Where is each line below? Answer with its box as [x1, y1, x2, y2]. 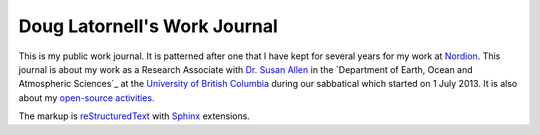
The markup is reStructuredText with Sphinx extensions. [18, 110, 250, 122]
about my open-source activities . [18, 91, 155, 104]
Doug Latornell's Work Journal [18, 15, 279, 37]
